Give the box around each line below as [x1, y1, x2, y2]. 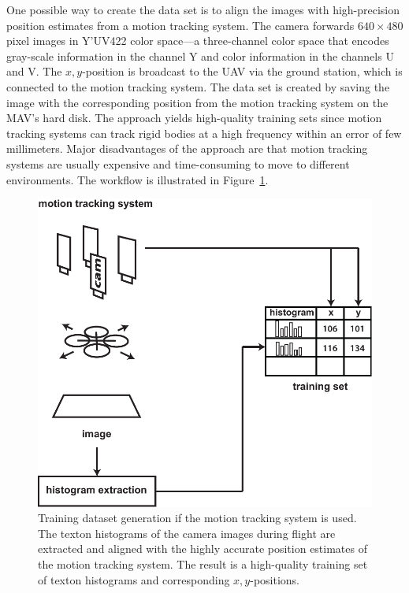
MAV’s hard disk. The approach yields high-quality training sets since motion [6, 109, 382, 126]
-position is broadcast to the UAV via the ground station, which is [82, 63, 403, 80]
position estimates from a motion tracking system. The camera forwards [6, 17, 355, 33]
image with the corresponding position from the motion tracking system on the [6, 94, 389, 110]
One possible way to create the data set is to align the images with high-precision [6, 2, 400, 17]
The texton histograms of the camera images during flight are [38, 524, 336, 541]
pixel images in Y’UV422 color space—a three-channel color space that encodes [6, 32, 389, 49]
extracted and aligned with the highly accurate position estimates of [38, 540, 367, 557]
